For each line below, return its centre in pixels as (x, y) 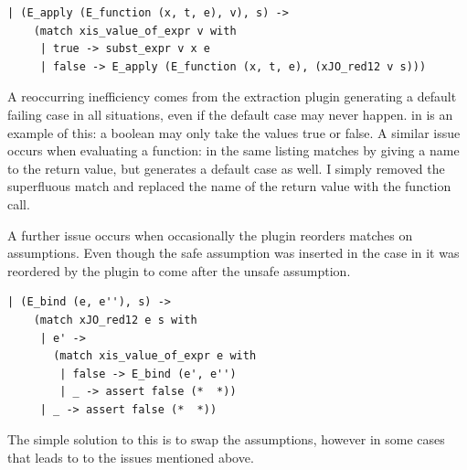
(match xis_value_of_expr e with (155, 356)
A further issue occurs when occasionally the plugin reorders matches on (210, 235)
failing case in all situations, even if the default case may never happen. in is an (230, 114)
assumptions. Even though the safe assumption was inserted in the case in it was (233, 253)
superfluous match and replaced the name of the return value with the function (229, 186)
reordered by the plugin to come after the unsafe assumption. (179, 270)
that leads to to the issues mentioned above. (131, 458)
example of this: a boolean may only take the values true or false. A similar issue (234, 132)
